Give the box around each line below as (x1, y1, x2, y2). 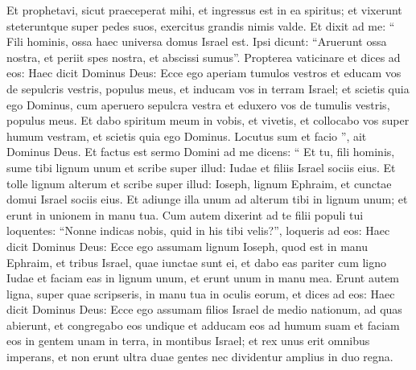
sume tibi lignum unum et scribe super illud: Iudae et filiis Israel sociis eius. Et (6, 158, 396, 175)
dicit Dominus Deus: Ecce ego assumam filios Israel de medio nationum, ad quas (6, 301, 402, 318)
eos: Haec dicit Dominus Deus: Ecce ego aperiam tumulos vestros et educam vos (6, 64, 402, 81)
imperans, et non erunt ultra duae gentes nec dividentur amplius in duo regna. (6, 348, 393, 365)
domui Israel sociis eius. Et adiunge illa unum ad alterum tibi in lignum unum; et (6, 191, 408, 208)
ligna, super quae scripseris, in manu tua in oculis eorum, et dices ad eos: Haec (6, 285, 395, 302)
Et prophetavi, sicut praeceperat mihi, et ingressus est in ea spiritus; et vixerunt (6, 2, 402, 18)
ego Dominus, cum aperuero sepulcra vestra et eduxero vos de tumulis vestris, (6, 96, 390, 113)
